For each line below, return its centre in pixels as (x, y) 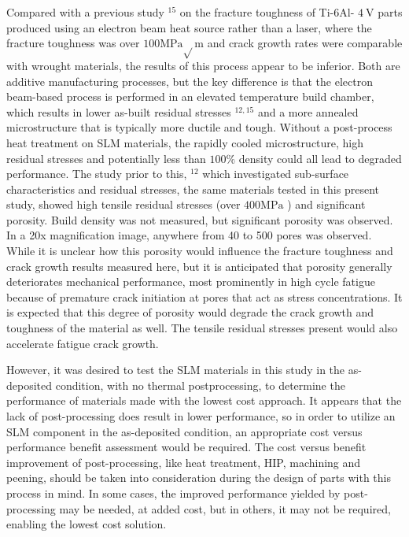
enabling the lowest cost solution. (87, 524)
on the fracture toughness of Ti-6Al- (267, 12)
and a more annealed (308, 111)
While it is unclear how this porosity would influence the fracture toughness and (200, 251)
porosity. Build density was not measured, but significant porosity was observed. (200, 219)
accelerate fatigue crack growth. (83, 343)
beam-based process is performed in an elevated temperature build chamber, (190, 96)
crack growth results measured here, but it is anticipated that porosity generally (199, 266)
